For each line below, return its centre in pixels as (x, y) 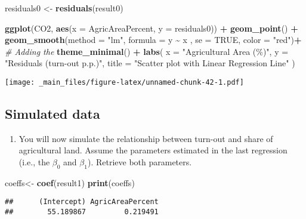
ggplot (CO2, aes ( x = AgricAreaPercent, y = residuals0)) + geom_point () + (152, 28)
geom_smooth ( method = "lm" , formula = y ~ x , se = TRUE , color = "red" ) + (153, 40)
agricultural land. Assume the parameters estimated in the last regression (153, 150)
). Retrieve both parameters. (140, 162)
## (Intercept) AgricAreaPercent (82, 202)
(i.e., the (34, 162)
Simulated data (52, 114)
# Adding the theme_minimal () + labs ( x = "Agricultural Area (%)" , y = (147, 51)
